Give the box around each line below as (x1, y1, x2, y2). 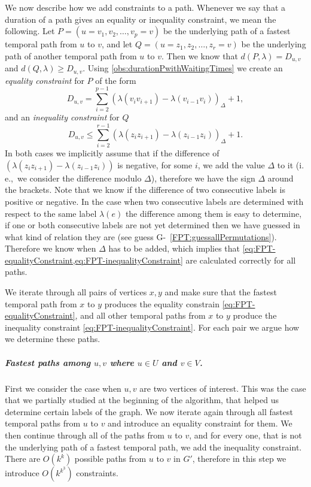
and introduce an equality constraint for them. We (108, 417, 292, 429)
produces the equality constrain (104, 297, 220, 310)
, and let (101, 38, 133, 50)
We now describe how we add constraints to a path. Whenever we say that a (5, 1, 285, 13)
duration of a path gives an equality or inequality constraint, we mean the (5, 13, 276, 25)
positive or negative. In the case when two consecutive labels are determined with (5, 195, 304, 207)
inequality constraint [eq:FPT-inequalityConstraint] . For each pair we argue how (5, 320, 300, 333)
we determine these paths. (5, 332, 100, 345)
